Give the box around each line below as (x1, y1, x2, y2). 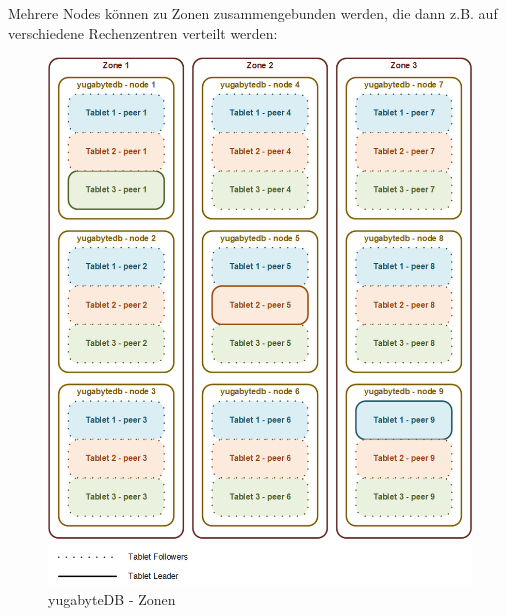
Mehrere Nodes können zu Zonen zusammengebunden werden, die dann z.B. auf (8, 3, 498, 23)
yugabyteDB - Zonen (48, 588, 176, 609)
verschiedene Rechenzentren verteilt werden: (8, 22, 278, 43)
